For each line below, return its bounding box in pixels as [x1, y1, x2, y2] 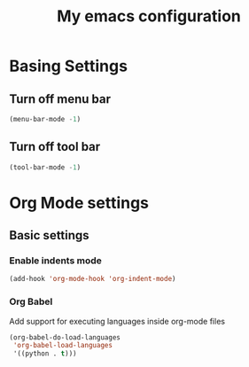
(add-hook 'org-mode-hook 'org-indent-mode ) [9, 275, 176, 284]
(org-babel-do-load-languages [9, 332, 121, 342]
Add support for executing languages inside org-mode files [9, 316, 226, 326]
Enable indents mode [9, 254, 102, 267]
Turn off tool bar [9, 139, 101, 154]
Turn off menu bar [9, 91, 111, 106]
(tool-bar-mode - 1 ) [9, 162, 82, 172]
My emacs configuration [56, 6, 242, 27]
